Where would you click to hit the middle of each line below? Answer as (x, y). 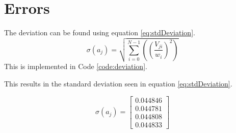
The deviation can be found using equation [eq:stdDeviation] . (100, 32)
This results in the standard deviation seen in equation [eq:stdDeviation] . (118, 83)
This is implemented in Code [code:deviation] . (76, 66)
